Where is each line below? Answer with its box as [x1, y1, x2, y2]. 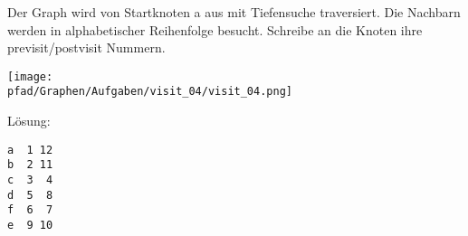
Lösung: [7, 111, 51, 130]
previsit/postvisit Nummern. [7, 38, 166, 57]
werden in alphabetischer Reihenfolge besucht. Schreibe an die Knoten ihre [7, 20, 423, 39]
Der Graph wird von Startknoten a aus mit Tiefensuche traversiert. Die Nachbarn [7, 3, 461, 21]
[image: [7, 70, 53, 83]
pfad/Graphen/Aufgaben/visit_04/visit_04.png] [7, 85, 292, 99]
